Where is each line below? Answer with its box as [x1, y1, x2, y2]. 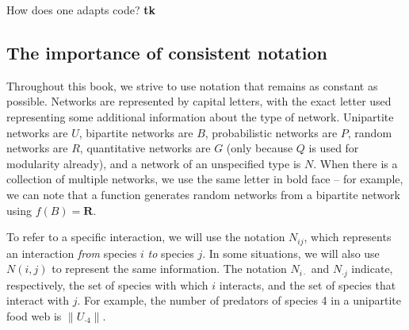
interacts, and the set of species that [219, 276, 396, 293]
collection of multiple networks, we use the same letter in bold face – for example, [6, 171, 403, 187]
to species [147, 244, 194, 261]
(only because [226, 140, 293, 156]
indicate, [351, 260, 393, 277]
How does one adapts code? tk [6, 2, 155, 17]
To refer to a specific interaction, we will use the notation [6, 228, 285, 245]
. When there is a [313, 155, 398, 171]
